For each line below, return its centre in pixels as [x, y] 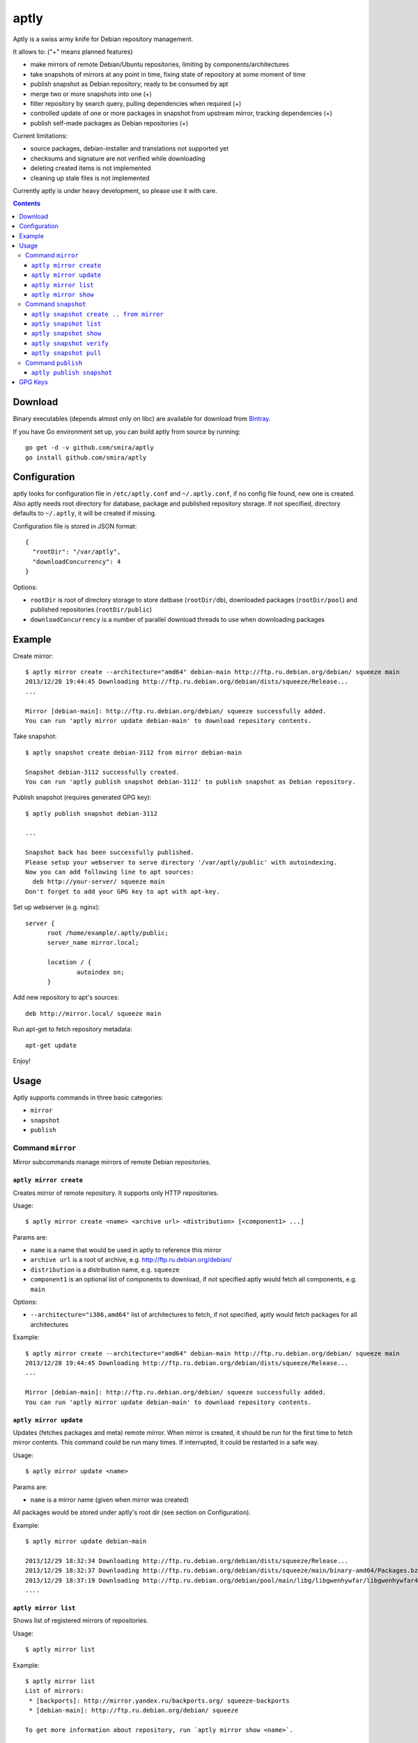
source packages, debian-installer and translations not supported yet [130, 149]
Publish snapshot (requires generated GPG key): [82, 798]
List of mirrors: [55, 1691]
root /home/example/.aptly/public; [108, 933]
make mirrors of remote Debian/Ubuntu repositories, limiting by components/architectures [160, 64]
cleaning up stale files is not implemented [90, 178]
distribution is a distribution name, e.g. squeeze [105, 1270]
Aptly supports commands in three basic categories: [88, 1097]
